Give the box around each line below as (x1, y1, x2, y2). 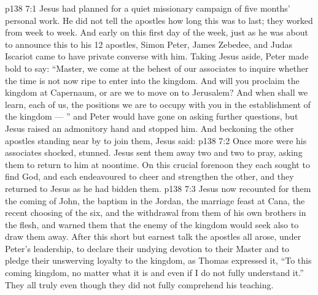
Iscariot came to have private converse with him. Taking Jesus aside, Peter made (5, 50, 309, 63)
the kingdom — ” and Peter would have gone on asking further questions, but (5, 110, 298, 123)
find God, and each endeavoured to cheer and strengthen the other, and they (5, 170, 294, 183)
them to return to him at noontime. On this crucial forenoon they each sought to (5, 158, 310, 170)
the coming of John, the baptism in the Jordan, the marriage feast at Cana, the (5, 194, 305, 207)
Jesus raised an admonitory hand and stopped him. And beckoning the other (5, 121, 294, 134)
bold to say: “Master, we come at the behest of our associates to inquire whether (5, 61, 309, 74)
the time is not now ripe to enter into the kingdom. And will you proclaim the (5, 74, 300, 86)
